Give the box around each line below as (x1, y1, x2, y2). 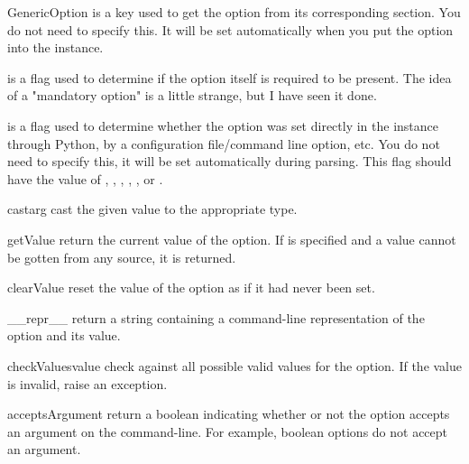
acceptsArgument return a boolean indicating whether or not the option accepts (7, 404, 450, 423)
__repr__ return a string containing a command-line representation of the (7, 308, 425, 327)
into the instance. (7, 38, 104, 57)
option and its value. (7, 326, 121, 345)
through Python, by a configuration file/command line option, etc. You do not (7, 134, 440, 153)
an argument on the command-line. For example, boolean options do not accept (7, 422, 448, 441)
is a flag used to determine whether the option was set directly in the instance (7, 116, 439, 135)
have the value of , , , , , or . (7, 169, 163, 188)
